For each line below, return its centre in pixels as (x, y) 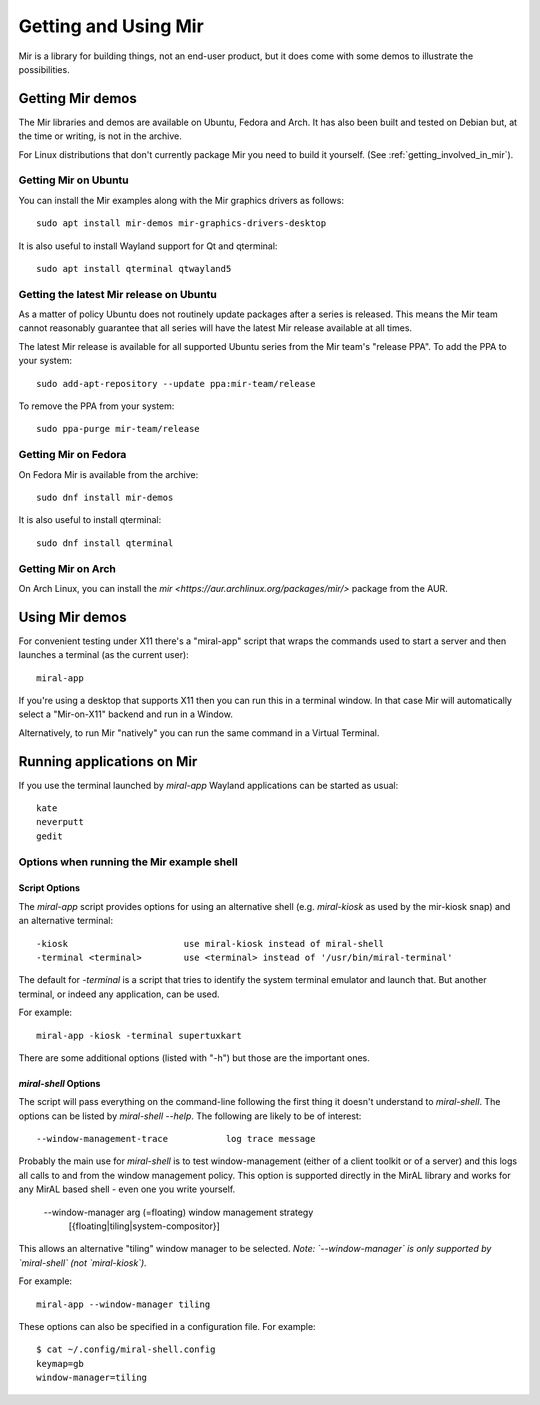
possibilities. (44, 69)
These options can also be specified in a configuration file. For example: (167, 1326)
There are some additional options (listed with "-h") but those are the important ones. (194, 1057)
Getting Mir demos (77, 98)
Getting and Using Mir (111, 26)
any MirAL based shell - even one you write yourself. (127, 1189)
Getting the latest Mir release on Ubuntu (117, 294)
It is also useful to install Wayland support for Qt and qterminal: (148, 246)
